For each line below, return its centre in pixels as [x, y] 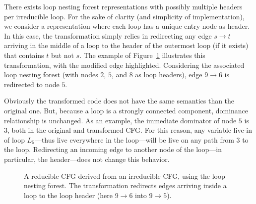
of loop [15, 139]
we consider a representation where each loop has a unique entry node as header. [127, 26]
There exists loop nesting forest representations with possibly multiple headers [123, 6]
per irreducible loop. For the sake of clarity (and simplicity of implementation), [124, 16]
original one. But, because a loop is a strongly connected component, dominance [126, 110]
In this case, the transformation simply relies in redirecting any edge [108, 35]
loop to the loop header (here [68, 195]
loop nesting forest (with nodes [51, 75]
